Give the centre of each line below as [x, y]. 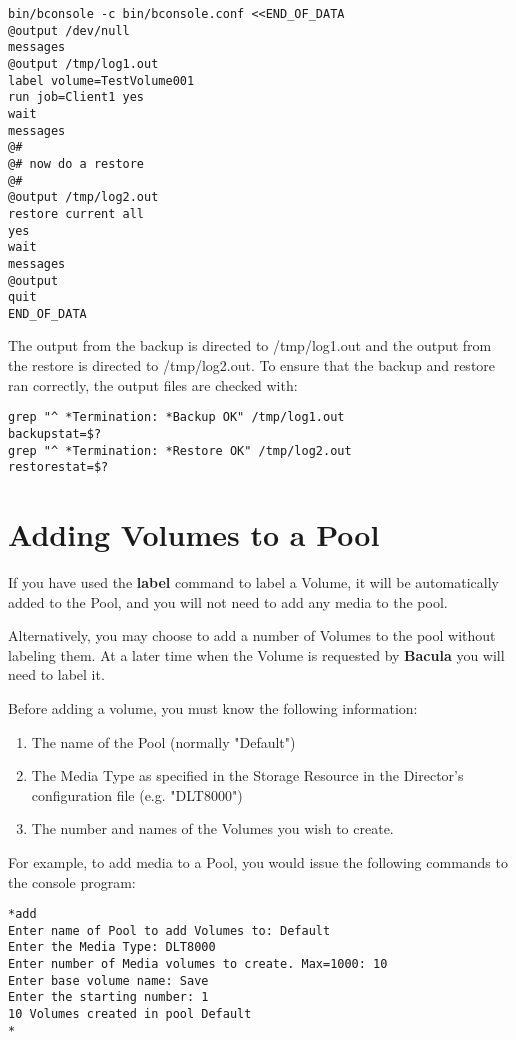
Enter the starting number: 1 [108, 997]
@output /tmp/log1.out [83, 63]
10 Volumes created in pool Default [130, 1014]
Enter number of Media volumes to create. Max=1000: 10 [198, 964]
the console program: [72, 881]
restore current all [76, 213]
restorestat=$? [58, 467]
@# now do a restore [76, 163]
